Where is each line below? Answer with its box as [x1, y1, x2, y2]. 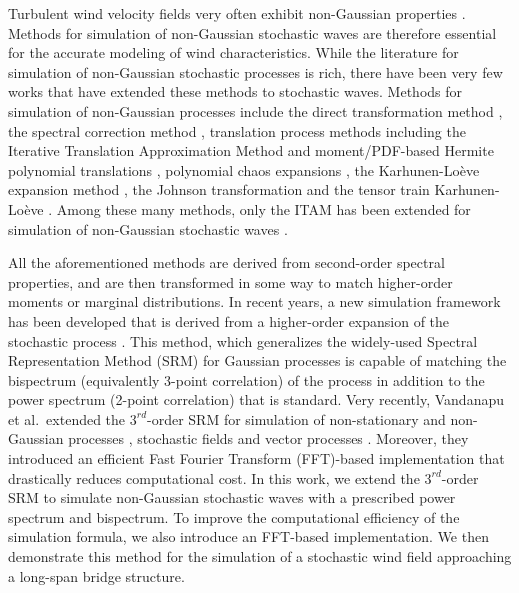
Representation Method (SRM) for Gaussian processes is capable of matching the [8, 350, 507, 371]
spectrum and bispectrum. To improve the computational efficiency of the [8, 506, 460, 527]
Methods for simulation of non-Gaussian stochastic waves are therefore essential [8, 22, 497, 43]
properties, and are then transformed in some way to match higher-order [8, 271, 453, 292]
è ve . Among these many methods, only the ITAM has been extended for [24, 198, 471, 219]
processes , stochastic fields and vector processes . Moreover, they [68, 428, 469, 449]
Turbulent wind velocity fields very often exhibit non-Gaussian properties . [8, 3, 466, 23]
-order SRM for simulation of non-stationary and [147, 408, 446, 429]
